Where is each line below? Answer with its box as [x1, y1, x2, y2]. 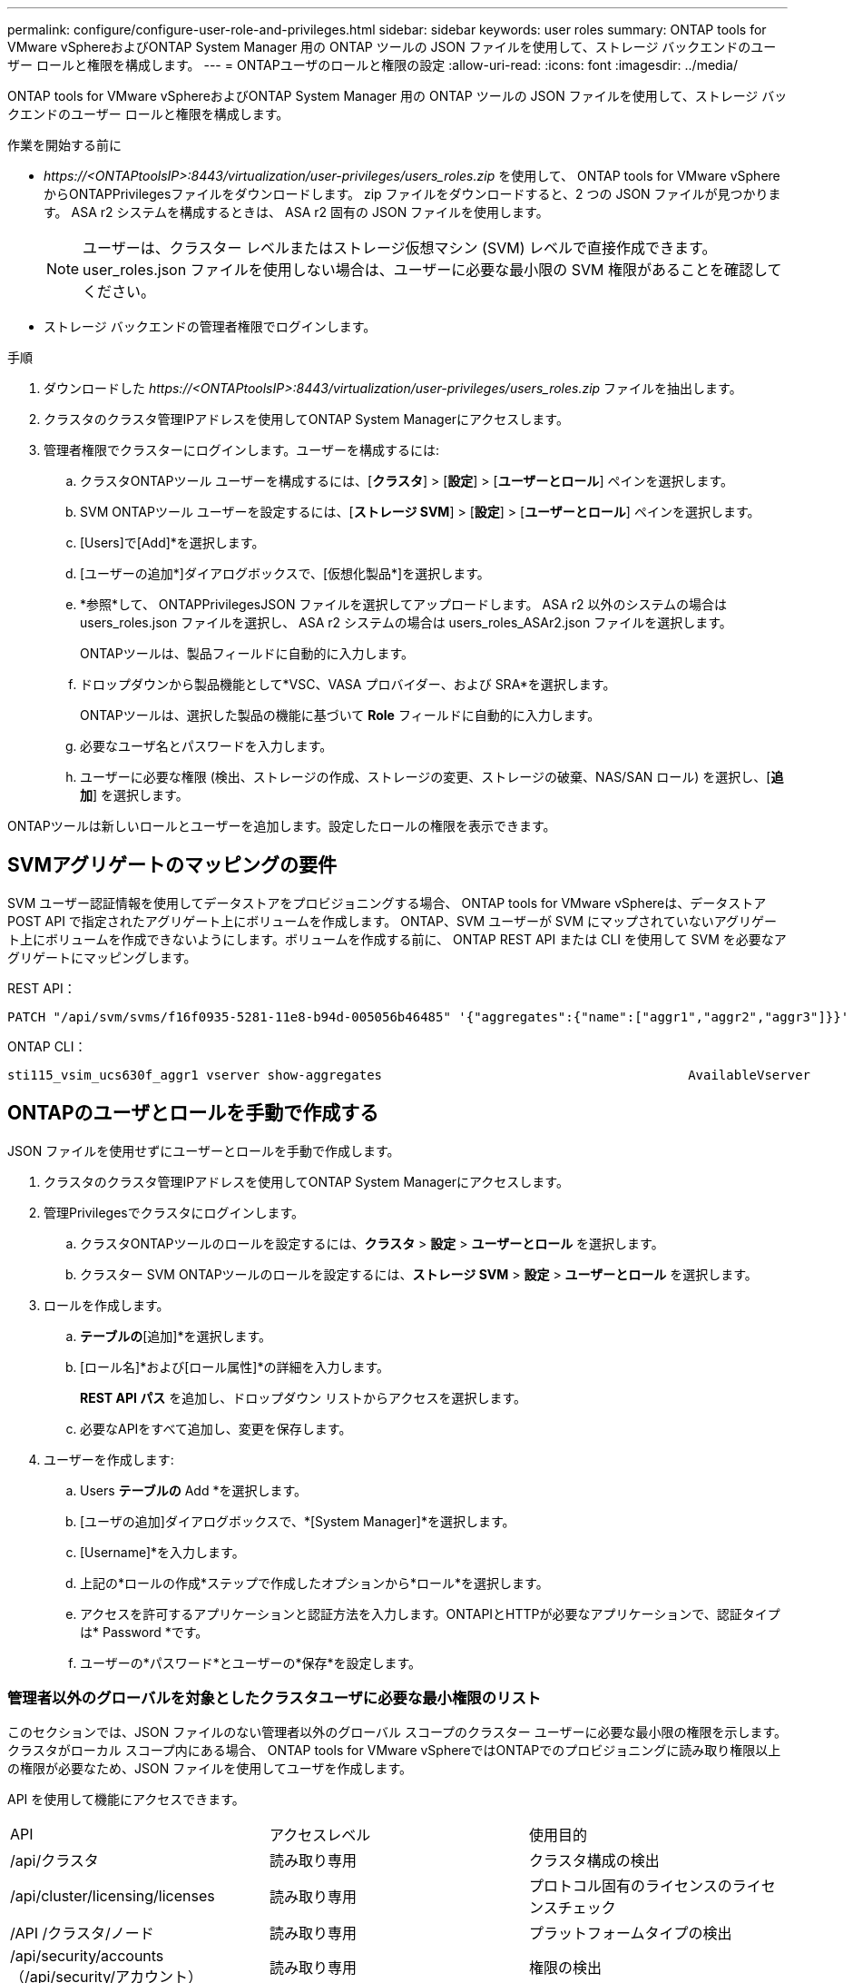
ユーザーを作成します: [44, 1451, 174, 1467]
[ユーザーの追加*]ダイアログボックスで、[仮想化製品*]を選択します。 [80, 566, 490, 581]
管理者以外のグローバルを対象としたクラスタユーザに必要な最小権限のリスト [7, 1689, 542, 1708]
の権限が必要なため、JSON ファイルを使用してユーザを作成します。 [7, 1761, 413, 1777]
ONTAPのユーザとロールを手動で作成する [7, 1101, 379, 1125]
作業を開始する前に [7, 137, 122, 153]
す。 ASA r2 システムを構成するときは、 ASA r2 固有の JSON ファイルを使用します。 [44, 204, 549, 220]
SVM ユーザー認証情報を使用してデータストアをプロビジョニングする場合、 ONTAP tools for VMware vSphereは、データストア [7, 894, 767, 911]
